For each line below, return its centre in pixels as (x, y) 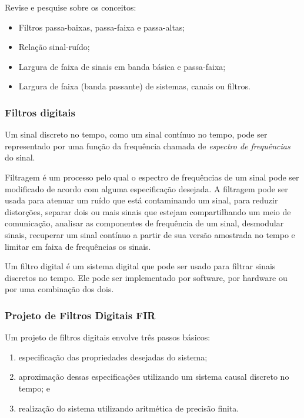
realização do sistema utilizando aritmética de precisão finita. (129, 408)
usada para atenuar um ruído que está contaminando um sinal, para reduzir (141, 200)
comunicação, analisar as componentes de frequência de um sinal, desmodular (144, 223)
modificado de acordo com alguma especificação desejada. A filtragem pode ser (146, 188)
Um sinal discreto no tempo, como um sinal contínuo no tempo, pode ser (136, 134)
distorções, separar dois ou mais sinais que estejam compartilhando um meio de (148, 211)
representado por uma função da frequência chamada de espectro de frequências (148, 146)
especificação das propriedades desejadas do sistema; (113, 357)
